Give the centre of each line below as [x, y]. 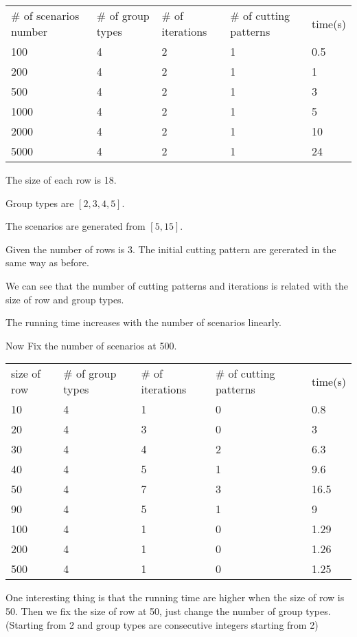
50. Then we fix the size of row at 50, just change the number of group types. [168, 611]
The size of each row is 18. [61, 180]
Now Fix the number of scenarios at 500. [91, 345]
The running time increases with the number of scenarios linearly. [143, 322]
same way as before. [47, 262]
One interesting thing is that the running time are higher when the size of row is [175, 597]
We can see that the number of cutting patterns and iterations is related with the [177, 285]
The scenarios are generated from [76, 226]
